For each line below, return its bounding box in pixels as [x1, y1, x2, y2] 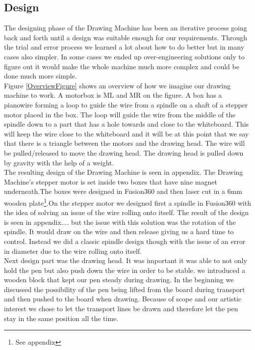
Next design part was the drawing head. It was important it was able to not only [4, 255, 247, 266]
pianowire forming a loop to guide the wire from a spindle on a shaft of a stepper [4, 99, 248, 109]
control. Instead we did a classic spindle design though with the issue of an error [4, 236, 246, 246]
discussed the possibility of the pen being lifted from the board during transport [4, 284, 245, 294]
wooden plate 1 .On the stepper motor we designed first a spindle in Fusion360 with [4, 196, 251, 208]
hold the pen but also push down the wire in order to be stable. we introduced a [4, 265, 245, 275]
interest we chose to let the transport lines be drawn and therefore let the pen [4, 303, 238, 314]
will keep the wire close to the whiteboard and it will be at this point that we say [4, 128, 249, 138]
